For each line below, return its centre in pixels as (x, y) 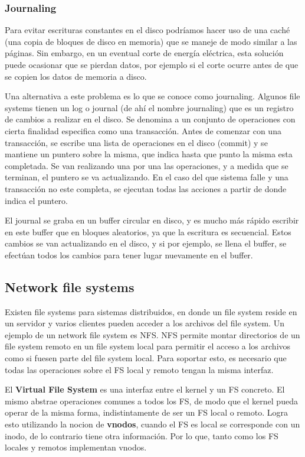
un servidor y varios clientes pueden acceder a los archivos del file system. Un (145, 323)
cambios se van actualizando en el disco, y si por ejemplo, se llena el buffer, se (146, 243)
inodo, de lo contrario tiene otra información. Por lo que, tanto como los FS (142, 435)
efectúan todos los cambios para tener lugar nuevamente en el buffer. (129, 255)
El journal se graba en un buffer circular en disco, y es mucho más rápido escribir (152, 220)
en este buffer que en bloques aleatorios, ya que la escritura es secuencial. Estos (148, 231)
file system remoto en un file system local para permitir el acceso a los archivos (148, 346)
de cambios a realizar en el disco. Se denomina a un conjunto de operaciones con (150, 119)
